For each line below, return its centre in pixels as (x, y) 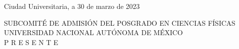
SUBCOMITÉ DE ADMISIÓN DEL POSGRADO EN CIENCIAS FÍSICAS (120, 23)
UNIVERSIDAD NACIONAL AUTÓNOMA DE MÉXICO (94, 32)
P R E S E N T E (31, 42)
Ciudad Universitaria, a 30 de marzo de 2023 (72, 6)
